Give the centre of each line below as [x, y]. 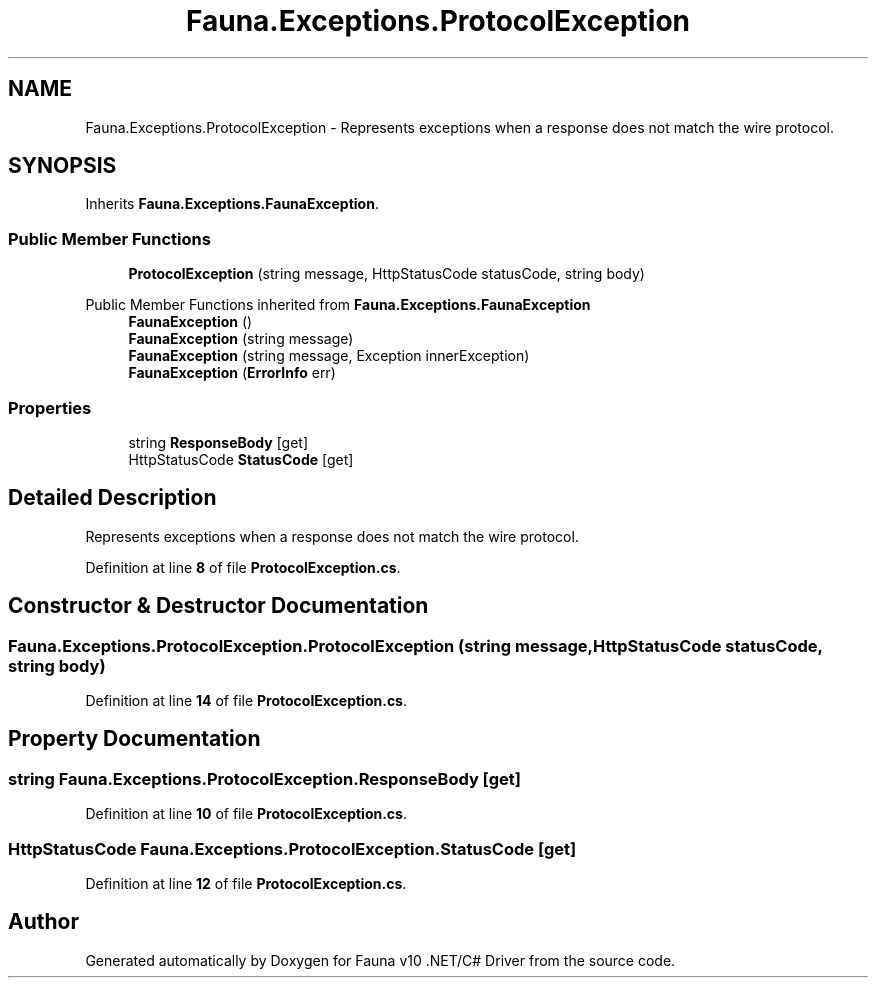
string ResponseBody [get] [218, 442]
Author [43, 922]
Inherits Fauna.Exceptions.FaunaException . [232, 204]
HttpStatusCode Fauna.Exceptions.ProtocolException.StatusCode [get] [292, 848]
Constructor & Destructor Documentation [218, 606]
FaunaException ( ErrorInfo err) [232, 373]
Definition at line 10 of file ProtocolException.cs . [246, 814]
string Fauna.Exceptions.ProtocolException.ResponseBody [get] [264, 778]
